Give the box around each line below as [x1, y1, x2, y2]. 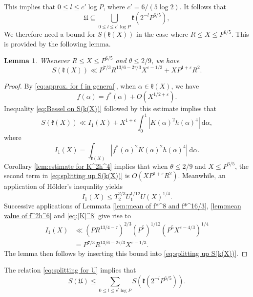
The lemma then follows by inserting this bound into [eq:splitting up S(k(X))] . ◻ [4, 248, 248, 258]
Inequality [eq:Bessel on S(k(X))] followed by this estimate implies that [4, 103, 216, 114]
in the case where [136, 29, 188, 39]
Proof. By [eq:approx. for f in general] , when [4, 80, 136, 91]
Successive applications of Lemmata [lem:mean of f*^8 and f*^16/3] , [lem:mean [4, 201, 241, 211]
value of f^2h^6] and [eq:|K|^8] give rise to [4, 210, 131, 220]
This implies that [4, 1, 56, 11]
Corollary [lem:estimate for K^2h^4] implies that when [4, 160, 168, 171]
